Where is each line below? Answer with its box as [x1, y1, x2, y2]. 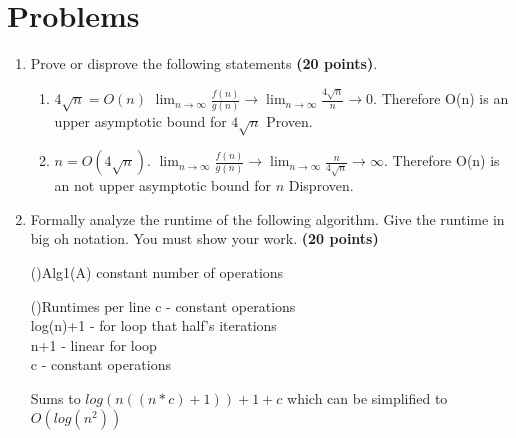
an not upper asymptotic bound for [54, 175, 272, 196]
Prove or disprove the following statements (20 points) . [30, 53, 378, 74]
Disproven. [288, 175, 354, 196]
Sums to [30, 387, 81, 408]
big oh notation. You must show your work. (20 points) [30, 228, 379, 249]
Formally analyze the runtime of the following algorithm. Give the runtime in [30, 208, 505, 229]
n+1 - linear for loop [30, 334, 157, 355]
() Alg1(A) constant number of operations [30, 262, 284, 283]
